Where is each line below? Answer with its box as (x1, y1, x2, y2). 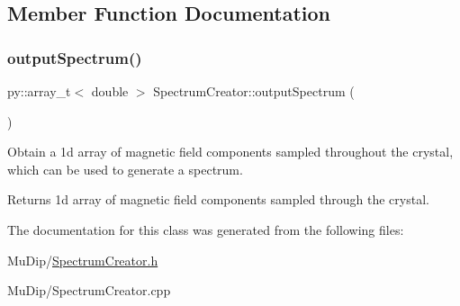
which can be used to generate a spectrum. (7, 159, 243, 178)
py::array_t (7, 82, 71, 100)
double (91, 82, 129, 100)
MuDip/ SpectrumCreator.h (7, 250, 158, 269)
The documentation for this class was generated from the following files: (7, 220, 404, 238)
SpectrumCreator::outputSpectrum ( (153, 82, 355, 100)
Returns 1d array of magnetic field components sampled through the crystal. (7, 190, 429, 209)
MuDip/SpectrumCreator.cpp (7, 281, 171, 300)
